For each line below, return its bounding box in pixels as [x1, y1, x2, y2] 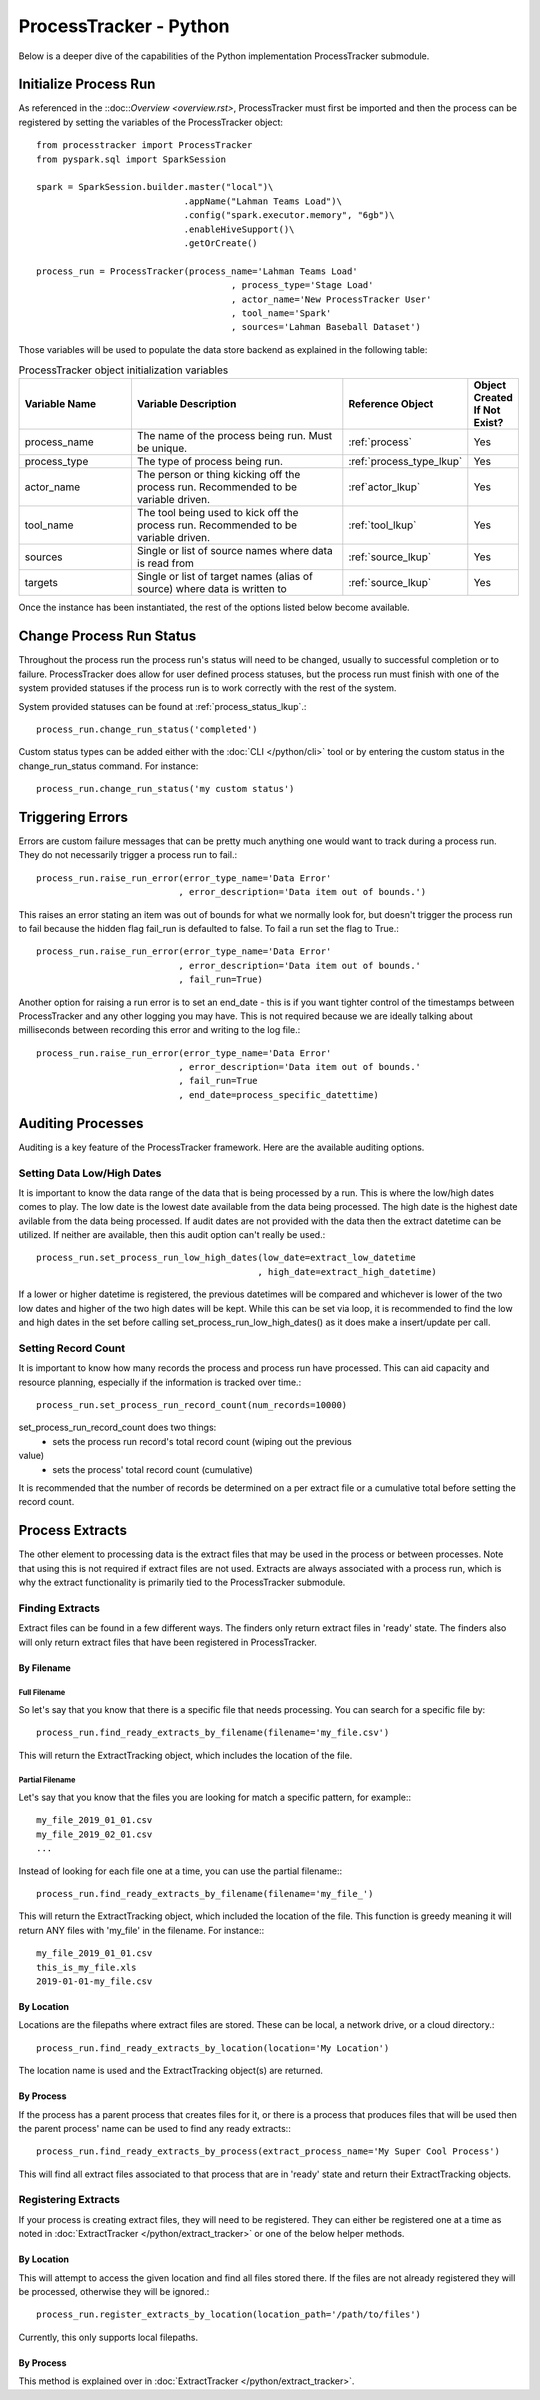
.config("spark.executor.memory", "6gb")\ [183, 210, 395, 221]
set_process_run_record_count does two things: [18, 1421, 217, 1434]
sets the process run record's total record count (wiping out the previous [52, 1435, 352, 1447]
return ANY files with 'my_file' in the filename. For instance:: [18, 1924, 265, 1936]
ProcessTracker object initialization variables [18, 363, 229, 377]
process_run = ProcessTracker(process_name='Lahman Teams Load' [36, 265, 359, 277]
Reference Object [348, 397, 434, 411]
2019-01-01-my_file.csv [36, 1975, 153, 1987]
